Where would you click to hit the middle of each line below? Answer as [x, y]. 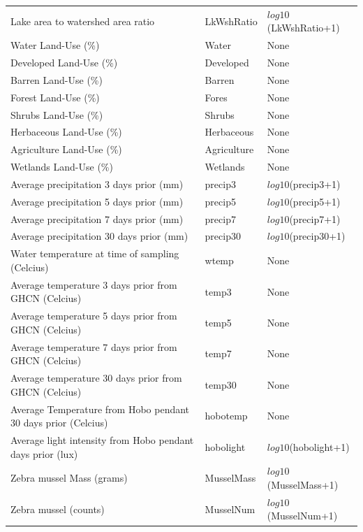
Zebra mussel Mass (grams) [69, 478]
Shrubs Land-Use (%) [57, 114]
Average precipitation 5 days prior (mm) [97, 201]
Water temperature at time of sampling [95, 253]
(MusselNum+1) [302, 516]
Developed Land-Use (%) [64, 63]
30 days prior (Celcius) [59, 423]
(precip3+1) [315, 184]
